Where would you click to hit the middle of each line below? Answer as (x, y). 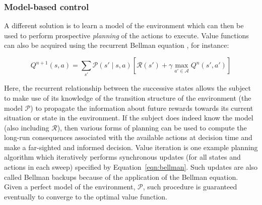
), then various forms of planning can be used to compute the (152, 127)
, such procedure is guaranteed (190, 187)
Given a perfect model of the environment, (70, 187)
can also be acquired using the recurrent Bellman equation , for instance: (117, 45)
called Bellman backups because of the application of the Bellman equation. (121, 177)
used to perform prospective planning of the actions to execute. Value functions (126, 35)
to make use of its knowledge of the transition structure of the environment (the (128, 97)
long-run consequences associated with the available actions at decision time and (128, 137)
